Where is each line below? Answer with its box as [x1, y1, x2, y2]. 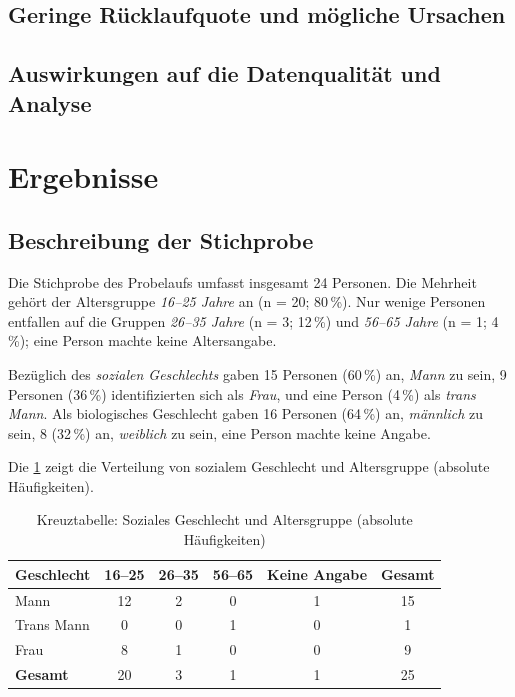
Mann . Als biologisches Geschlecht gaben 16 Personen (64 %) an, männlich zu [8, 403, 484, 424]
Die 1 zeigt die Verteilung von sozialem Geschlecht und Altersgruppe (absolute [8, 456, 490, 477]
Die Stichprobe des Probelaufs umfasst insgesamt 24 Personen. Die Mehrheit [8, 271, 477, 292]
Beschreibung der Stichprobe [8, 224, 314, 255]
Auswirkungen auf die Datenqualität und [8, 58, 441, 89]
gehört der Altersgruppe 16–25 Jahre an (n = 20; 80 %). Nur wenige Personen [8, 291, 486, 312]
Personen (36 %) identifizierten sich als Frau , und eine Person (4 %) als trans [8, 383, 476, 404]
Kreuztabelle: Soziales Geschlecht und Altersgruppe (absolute [36, 509, 413, 530]
